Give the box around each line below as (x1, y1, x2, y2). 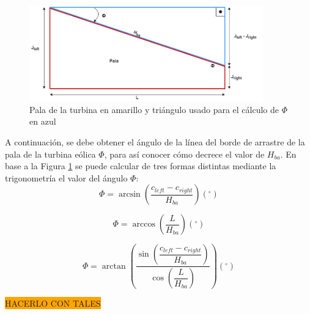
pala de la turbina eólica (5, 147, 96, 160)
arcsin (118, 190, 141, 199)
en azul (29, 115, 56, 128)
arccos (132, 220, 155, 229)
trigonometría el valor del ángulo (5, 171, 128, 184)
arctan (101, 261, 126, 271)
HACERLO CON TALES (5, 297, 101, 310)
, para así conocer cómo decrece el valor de (104, 147, 265, 160)
